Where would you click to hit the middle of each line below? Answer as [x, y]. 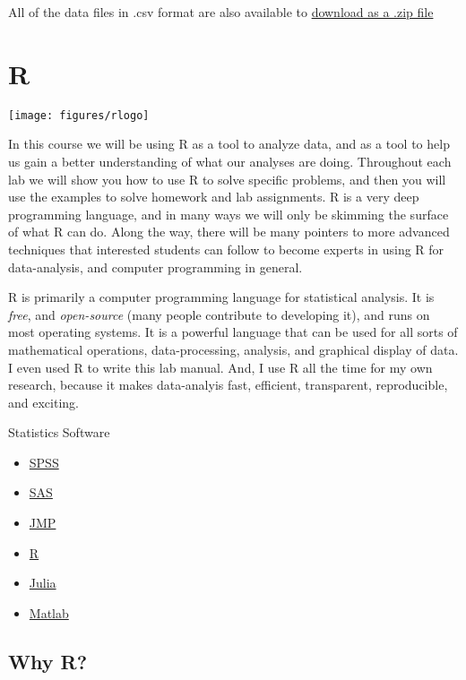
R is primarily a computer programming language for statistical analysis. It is [221, 297]
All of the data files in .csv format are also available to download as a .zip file [221, 12]
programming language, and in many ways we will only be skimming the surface [229, 214]
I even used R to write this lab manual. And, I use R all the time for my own [220, 367]
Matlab [49, 612]
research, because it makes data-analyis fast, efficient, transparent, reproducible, [228, 385]
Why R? [48, 661]
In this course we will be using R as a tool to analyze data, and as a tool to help [229, 144]
